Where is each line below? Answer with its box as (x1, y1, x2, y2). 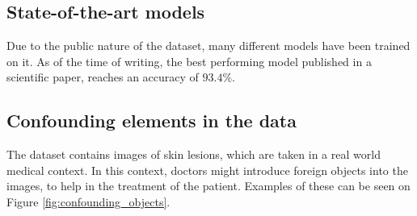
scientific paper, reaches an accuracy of (6, 69, 199, 85)
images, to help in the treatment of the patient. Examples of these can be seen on (6, 177, 411, 194)
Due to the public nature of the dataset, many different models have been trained (6, 37, 411, 54)
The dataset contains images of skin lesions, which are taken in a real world (6, 146, 381, 163)
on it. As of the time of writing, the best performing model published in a (6, 52, 372, 69)
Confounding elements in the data (6, 108, 297, 133)
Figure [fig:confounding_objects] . (6, 193, 171, 210)
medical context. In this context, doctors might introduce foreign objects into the (6, 161, 408, 178)
